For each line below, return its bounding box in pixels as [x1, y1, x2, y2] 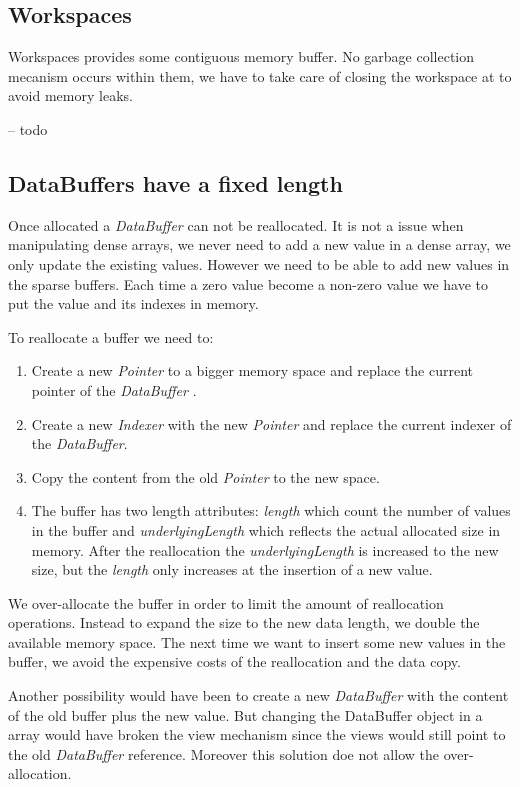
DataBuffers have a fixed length [8, 167, 343, 198]
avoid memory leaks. [8, 85, 133, 106]
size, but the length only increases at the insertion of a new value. [31, 559, 433, 580]
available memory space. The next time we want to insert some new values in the [8, 631, 506, 652]
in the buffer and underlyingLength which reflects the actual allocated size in [31, 519, 501, 540]
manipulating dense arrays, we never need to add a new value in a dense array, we [8, 234, 511, 255]
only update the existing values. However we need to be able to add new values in [8, 253, 510, 274]
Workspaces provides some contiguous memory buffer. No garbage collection [8, 46, 475, 67]
